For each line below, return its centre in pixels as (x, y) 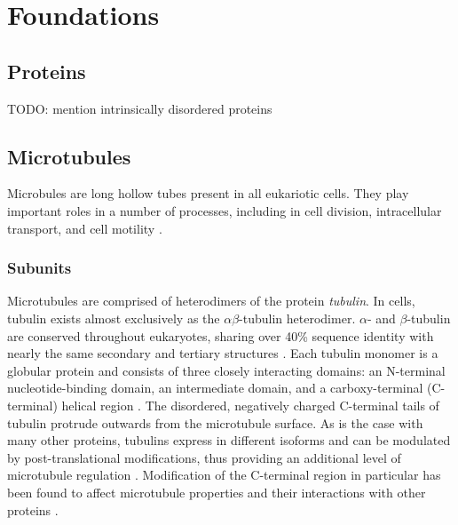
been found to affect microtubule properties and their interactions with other (217, 492)
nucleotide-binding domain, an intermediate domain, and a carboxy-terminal (215, 388)
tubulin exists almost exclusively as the (114, 318)
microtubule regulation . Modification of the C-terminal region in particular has (224, 475)
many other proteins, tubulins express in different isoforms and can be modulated (229, 440)
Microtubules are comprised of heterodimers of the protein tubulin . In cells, (211, 301)
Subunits (39, 268)
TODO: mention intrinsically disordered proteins (140, 108)
